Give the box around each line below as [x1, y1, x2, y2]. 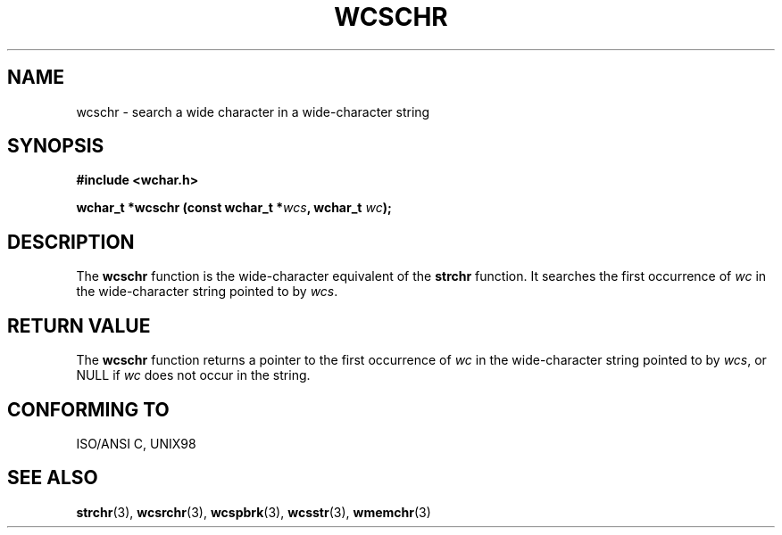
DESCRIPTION [7, 230, 135, 253]
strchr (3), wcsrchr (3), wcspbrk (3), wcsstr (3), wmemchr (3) [76, 504, 431, 520]
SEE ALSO [7, 466, 98, 490]
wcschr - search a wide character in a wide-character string [76, 103, 430, 119]
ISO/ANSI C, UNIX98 [76, 435, 196, 451]
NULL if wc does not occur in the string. [76, 367, 311, 383]
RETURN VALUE [7, 314, 151, 337]
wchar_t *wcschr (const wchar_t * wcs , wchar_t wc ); [76, 200, 392, 216]
